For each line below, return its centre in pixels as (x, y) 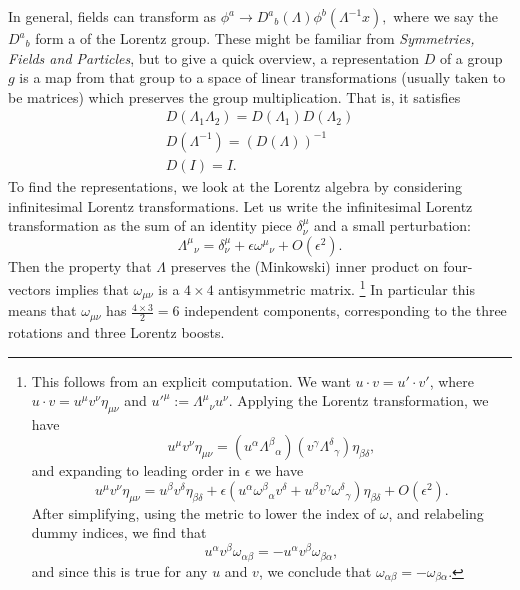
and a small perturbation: (392, 225)
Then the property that (80, 265)
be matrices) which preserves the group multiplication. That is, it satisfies (234, 96)
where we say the (445, 16)
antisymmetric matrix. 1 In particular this (346, 287)
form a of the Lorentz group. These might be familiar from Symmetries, (255, 38)
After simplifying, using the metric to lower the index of (203, 512)
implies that (92, 289)
